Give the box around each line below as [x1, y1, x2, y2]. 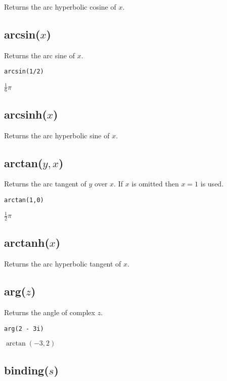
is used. [200, 178, 224, 189]
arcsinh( [4, 106, 47, 122]
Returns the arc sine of [4, 50, 75, 60]
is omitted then [131, 178, 179, 189]
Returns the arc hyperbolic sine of [4, 130, 110, 140]
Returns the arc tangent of [4, 178, 86, 189]
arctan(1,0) [4, 196, 44, 204]
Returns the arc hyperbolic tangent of [4, 258, 121, 269]
